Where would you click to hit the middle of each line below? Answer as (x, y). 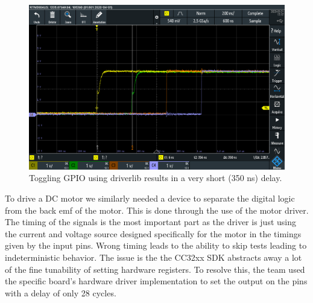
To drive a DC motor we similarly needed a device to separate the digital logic (150, 198)
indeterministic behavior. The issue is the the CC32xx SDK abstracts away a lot (153, 257)
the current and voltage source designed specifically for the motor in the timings (153, 233)
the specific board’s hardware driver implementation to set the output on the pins (156, 281)
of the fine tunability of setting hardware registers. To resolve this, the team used (155, 269)
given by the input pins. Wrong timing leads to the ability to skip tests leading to (156, 245)
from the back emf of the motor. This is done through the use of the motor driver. (157, 210)
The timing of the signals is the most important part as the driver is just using (150, 222)
